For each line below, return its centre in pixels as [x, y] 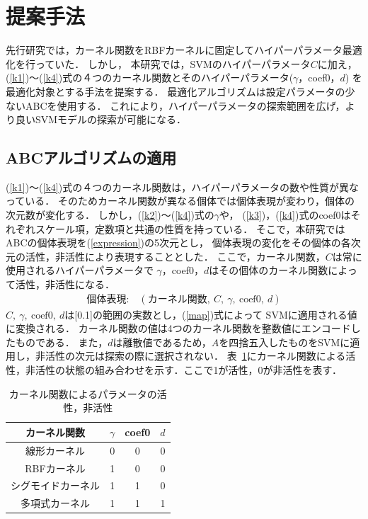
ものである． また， [62, 342]
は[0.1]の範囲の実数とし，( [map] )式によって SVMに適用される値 [211, 314]
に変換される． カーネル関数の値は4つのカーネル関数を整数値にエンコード [178, 328]
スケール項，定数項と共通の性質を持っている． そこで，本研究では [190, 228]
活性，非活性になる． [65, 284]
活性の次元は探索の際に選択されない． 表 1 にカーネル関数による [195, 356]
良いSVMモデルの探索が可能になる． [101, 119]
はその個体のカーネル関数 [269, 270]
